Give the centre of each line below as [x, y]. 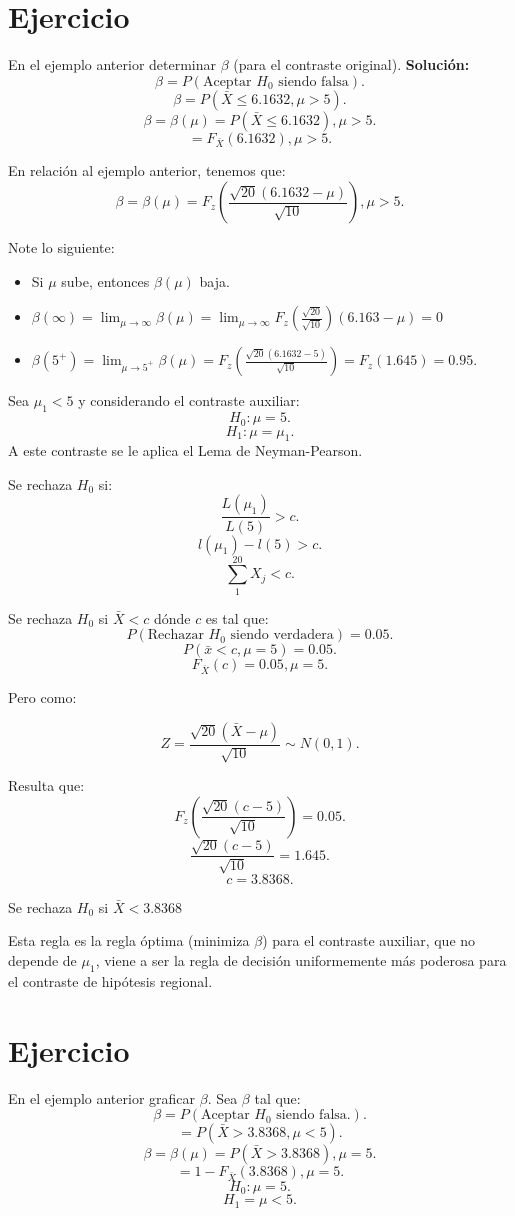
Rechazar [175, 635]
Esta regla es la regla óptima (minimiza [129, 940]
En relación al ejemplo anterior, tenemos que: [147, 170]
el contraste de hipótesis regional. [110, 980]
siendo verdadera [282, 635]
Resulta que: [46, 785]
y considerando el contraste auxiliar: [189, 400]
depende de [42, 960]
